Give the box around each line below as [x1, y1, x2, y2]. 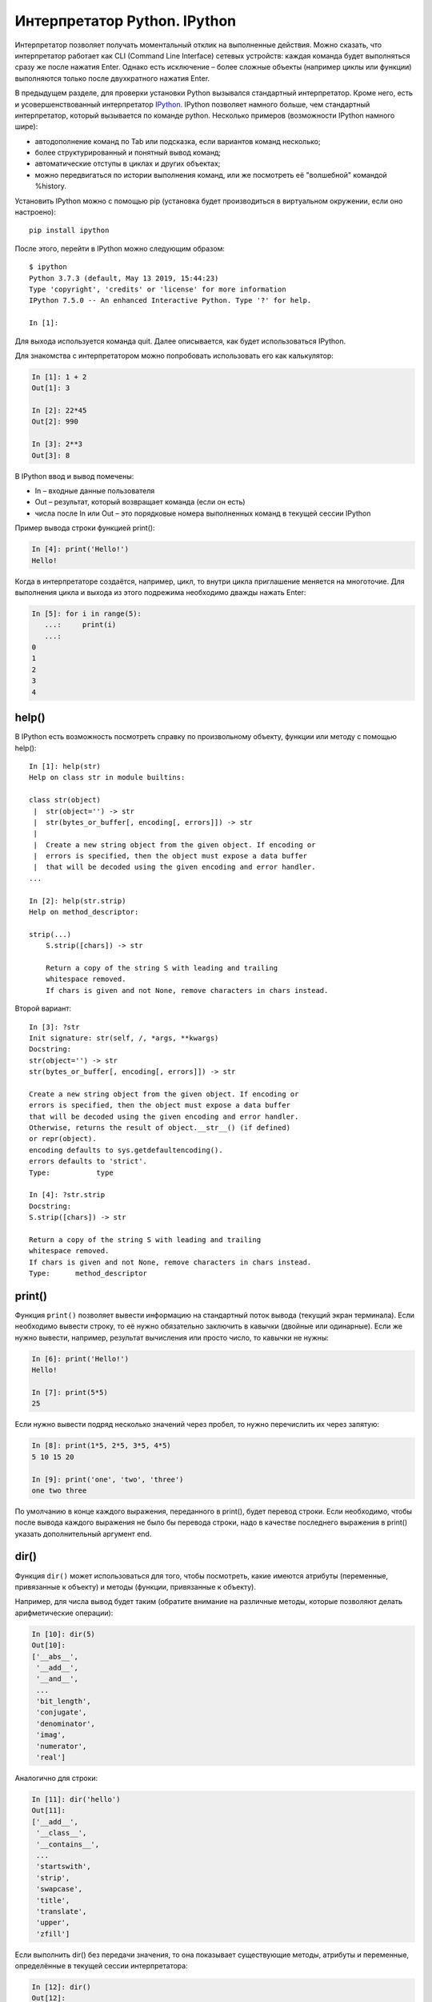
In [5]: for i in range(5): [31, 609, 142, 618]
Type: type [29, 1168, 114, 1177]
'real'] [36, 1753, 66, 1762]
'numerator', [36, 1742, 87, 1751]
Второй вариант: [14, 1003, 72, 1013]
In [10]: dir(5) [31, 1630, 96, 1638]
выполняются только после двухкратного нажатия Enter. [14, 73, 210, 83]
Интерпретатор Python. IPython [14, 12, 237, 30]
